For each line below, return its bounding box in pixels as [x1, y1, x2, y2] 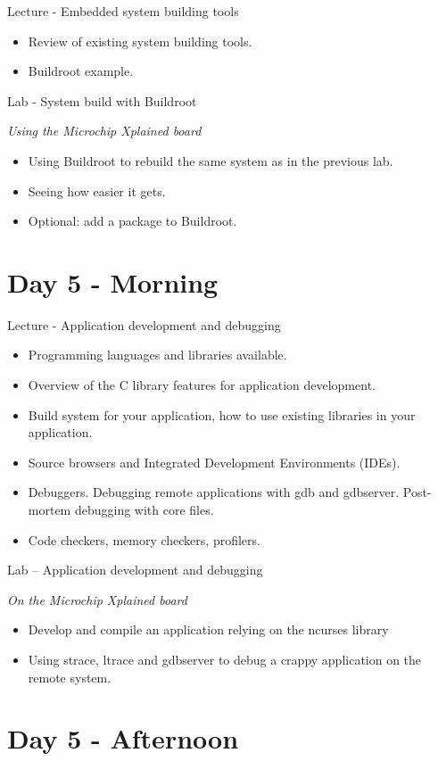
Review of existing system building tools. [28, 31, 252, 50]
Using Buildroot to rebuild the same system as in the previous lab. [28, 151, 393, 170]
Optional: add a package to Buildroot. [28, 211, 237, 230]
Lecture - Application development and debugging [7, 315, 281, 334]
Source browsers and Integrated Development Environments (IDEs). [28, 452, 401, 471]
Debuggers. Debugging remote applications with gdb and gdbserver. [28, 483, 400, 501]
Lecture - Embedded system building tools [7, 2, 239, 20]
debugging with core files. [74, 500, 214, 519]
